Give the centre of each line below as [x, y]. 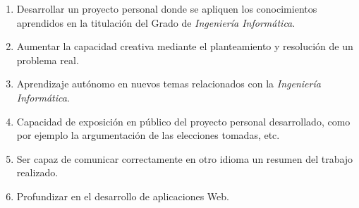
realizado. [37, 172]
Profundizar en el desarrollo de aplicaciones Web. [123, 196]
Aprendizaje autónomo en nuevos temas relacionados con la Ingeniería [169, 84]
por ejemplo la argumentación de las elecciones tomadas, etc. [148, 135]
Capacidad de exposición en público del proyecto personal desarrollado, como [183, 121]
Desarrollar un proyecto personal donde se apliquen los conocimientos [167, 8]
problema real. [48, 60]
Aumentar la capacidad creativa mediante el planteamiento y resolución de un [185, 46]
